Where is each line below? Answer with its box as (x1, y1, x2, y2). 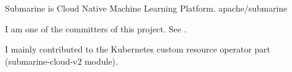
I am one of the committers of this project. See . (5, 22, 187, 35)
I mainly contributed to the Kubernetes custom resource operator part (5, 43, 270, 56)
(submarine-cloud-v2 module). (5, 54, 118, 67)
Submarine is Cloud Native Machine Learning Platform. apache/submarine (5, 2, 288, 14)
